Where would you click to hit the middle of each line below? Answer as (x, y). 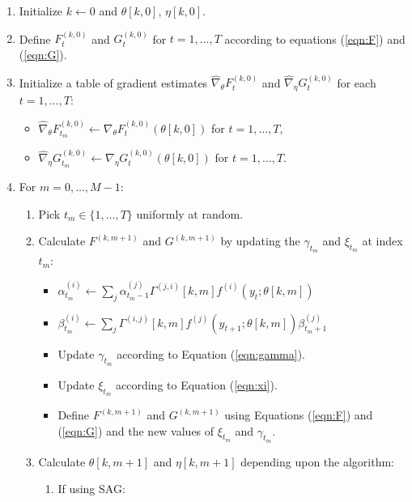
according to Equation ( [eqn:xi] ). (197, 384)
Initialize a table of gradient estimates (113, 82)
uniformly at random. (190, 213)
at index (382, 241)
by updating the (260, 241)
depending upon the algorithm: (318, 461)
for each (357, 82)
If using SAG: (91, 489)
